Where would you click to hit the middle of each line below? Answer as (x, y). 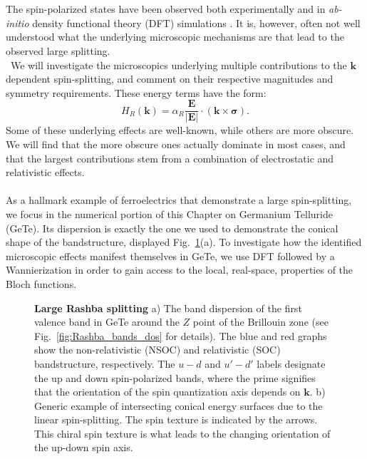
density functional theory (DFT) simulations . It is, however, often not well (196, 22)
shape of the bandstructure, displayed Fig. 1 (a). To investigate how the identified (184, 242)
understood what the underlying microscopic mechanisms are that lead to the (175, 37)
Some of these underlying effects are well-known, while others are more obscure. (180, 130)
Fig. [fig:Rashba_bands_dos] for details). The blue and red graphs (181, 335)
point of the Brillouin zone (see (260, 322)
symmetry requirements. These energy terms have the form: (136, 92)
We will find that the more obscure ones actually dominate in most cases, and (176, 144)
